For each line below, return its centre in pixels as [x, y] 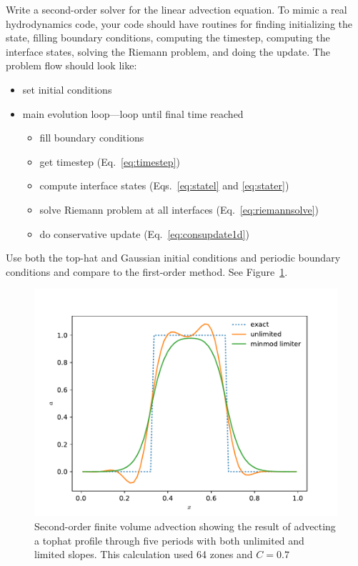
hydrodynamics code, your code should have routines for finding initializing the [179, 23]
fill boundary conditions [92, 138]
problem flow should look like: [71, 65]
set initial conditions [67, 89]
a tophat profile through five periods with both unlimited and [169, 540]
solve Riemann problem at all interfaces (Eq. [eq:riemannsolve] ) [179, 209]
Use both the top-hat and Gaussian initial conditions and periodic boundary [173, 258]
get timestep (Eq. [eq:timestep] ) [110, 161]
